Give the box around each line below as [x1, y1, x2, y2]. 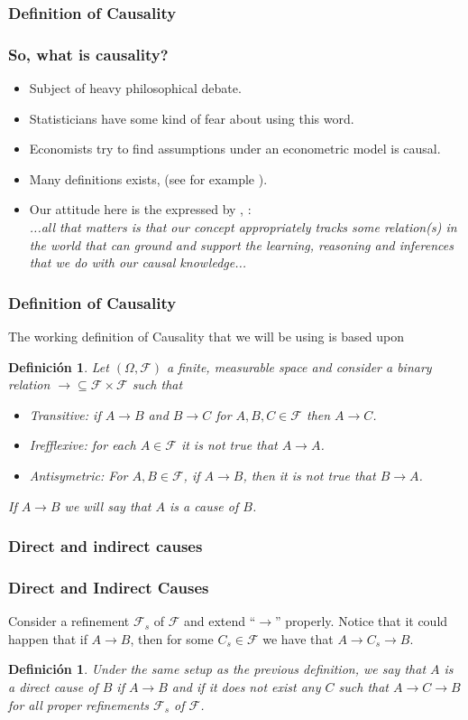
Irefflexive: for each [29, 435, 136, 454]
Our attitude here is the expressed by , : [29, 200, 252, 219]
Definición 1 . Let [8, 357, 109, 376]
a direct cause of [8, 678, 98, 697]
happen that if [8, 629, 87, 648]
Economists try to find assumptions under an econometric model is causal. [29, 139, 441, 158]
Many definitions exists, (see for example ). [29, 169, 268, 188]
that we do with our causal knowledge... [29, 253, 247, 272]
